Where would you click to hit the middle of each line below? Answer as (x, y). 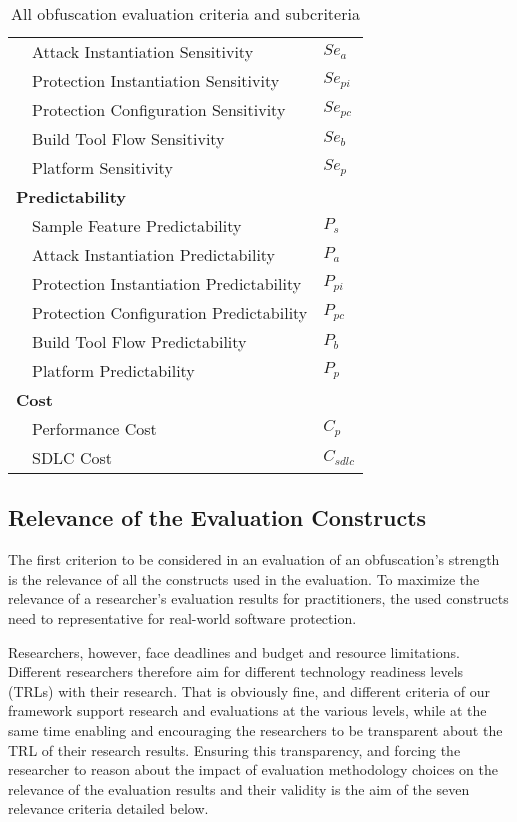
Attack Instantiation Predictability (154, 254)
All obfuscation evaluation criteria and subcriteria (185, 13)
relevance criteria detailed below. (108, 808)
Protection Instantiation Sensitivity (156, 80)
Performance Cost (94, 428)
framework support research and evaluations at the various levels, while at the (247, 710)
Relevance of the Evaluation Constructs (217, 517)
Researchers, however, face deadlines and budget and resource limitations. (234, 651)
